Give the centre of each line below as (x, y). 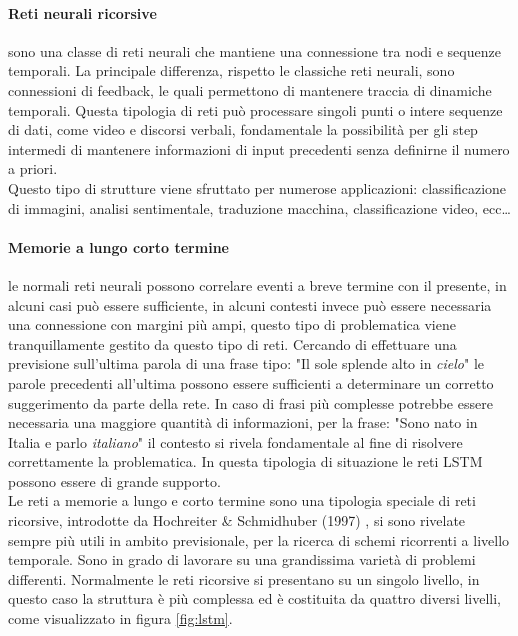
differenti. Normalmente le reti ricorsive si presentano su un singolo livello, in (244, 578)
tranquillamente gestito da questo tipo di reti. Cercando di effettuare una (232, 343)
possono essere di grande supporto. (114, 480)
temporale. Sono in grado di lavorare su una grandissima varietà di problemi (242, 559)
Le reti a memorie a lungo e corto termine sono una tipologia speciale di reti (242, 500)
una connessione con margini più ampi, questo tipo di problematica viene (232, 324)
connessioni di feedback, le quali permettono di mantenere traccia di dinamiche (250, 89)
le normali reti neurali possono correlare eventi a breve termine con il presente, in (257, 284)
